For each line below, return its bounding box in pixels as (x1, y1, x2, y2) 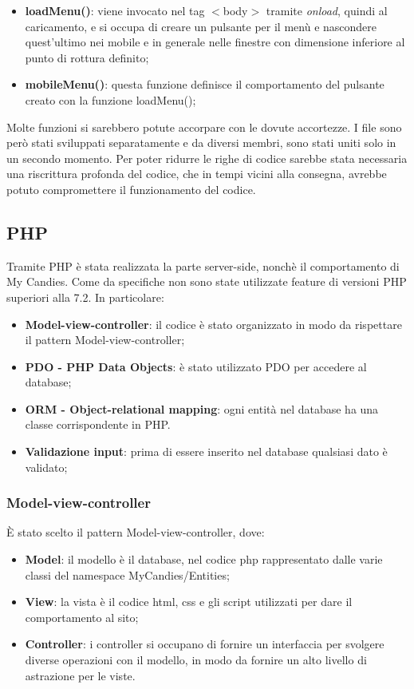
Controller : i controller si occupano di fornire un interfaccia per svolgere (25, 636, 384, 652)
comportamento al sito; (25, 608, 139, 625)
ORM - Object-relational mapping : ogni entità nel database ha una (25, 400, 379, 417)
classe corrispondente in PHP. (25, 416, 171, 433)
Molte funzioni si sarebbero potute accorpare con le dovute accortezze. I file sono (6, 118, 402, 135)
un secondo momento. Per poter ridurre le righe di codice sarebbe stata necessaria (6, 149, 408, 166)
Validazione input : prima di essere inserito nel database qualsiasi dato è (25, 443, 388, 460)
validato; (25, 458, 68, 475)
